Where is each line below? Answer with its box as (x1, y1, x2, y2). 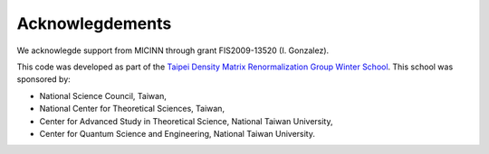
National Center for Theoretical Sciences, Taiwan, (39, 104, 225, 114)
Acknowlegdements (16, 14, 172, 33)
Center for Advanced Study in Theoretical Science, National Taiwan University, (39, 115, 333, 126)
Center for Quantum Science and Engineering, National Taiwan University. (39, 128, 316, 139)
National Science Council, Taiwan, (39, 90, 167, 101)
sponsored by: (16, 74, 72, 85)
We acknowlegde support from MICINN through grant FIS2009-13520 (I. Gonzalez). (16, 45, 330, 56)
